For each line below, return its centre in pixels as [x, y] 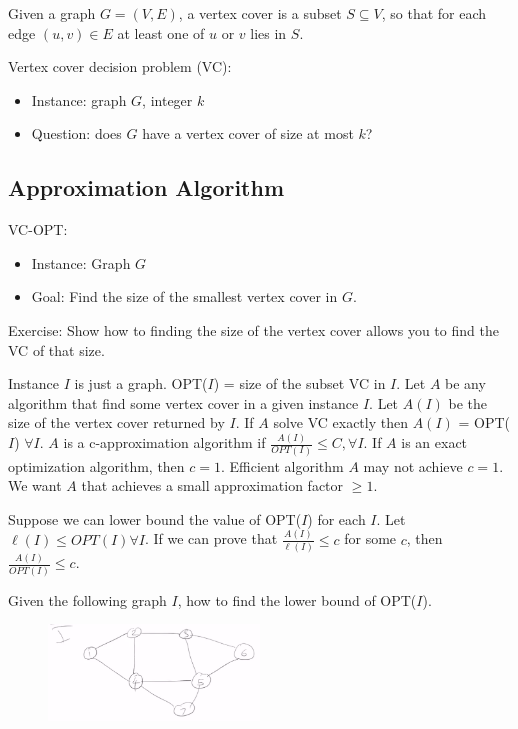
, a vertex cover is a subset [260, 13]
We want [35, 485]
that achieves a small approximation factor [212, 485]
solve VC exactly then [340, 422]
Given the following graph [87, 599]
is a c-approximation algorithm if [164, 442]
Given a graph [52, 13]
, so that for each [434, 13]
